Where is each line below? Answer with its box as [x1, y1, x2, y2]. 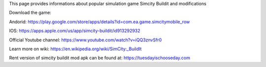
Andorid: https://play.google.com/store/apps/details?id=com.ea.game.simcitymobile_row [9, 19, 190, 25]
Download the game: [9, 10, 52, 16]
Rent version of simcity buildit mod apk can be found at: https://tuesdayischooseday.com [9, 55, 191, 61]
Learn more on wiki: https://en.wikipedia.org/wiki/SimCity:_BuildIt [9, 46, 142, 52]
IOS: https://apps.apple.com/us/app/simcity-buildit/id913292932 [9, 28, 140, 34]
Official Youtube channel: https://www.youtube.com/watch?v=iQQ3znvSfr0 [9, 37, 162, 43]
